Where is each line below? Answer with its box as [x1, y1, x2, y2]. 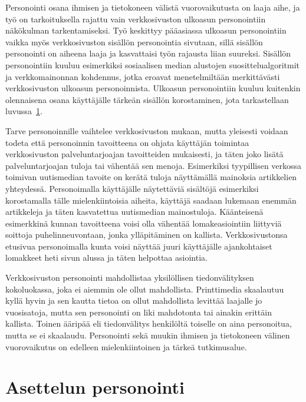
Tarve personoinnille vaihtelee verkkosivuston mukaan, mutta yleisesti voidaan [5, 124, 288, 137]
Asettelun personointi [5, 375, 185, 399]
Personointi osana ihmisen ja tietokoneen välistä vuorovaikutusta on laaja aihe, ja [5, 1, 300, 13]
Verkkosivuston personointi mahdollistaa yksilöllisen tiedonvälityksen [5, 271, 254, 284]
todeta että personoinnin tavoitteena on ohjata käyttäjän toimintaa [5, 136, 249, 148]
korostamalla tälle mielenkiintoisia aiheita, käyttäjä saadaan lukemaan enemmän [5, 194, 297, 206]
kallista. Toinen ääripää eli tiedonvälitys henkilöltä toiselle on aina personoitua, [5, 317, 292, 330]
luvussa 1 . [5, 105, 42, 117]
